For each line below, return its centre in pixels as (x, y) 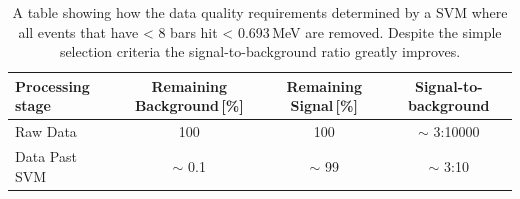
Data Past (46, 156)
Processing (52, 85)
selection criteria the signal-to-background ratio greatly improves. (260, 51)
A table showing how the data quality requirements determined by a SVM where (260, 12)
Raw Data (46, 131)
